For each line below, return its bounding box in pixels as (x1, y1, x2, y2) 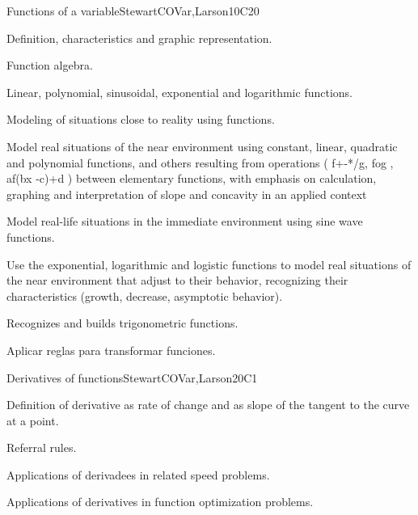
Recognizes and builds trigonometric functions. (6, 314, 239, 331)
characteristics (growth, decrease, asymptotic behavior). (6, 287, 283, 304)
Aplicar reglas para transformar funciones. (6, 341, 216, 358)
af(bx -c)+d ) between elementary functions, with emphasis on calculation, (6, 170, 377, 187)
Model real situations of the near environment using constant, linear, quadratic (6, 137, 398, 154)
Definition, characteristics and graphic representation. (6, 29, 272, 46)
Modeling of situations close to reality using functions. (6, 111, 275, 128)
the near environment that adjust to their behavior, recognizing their (6, 272, 348, 289)
